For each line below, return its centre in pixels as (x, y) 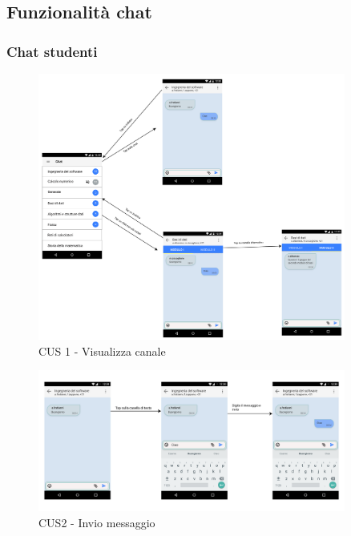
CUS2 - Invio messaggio (97, 522)
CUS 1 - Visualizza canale (102, 351)
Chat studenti (52, 51)
